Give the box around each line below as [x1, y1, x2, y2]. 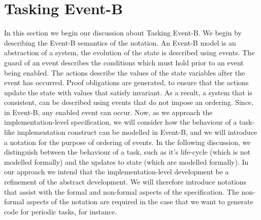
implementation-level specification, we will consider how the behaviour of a [4, 117, 237, 127]
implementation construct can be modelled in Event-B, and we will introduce [17, 127, 257, 137]
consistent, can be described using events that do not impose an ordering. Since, [4, 97, 253, 107]
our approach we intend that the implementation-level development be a [4, 166, 229, 177]
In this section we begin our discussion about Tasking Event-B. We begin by [4, 27, 242, 38]
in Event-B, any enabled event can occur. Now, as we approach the [4, 106, 213, 117]
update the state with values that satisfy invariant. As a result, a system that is [4, 87, 252, 97]
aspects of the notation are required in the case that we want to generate [26, 196, 253, 207]
